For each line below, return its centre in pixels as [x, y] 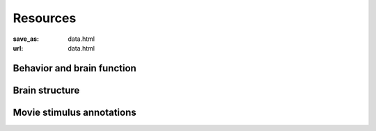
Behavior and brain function [75, 68]
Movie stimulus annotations [75, 112]
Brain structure [46, 90]
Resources [45, 18]
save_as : [26, 39]
